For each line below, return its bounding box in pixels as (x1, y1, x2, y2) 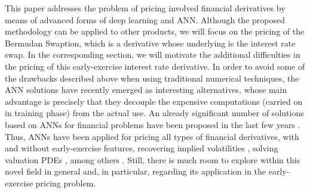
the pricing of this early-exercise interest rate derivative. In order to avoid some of (5, 60, 305, 72)
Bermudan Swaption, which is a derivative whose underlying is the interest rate (5, 36, 296, 49)
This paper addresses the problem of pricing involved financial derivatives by (5, 2, 286, 14)
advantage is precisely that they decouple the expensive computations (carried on (5, 95, 303, 107)
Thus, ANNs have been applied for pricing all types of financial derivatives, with (5, 130, 299, 142)
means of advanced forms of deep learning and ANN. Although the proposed (5, 13, 285, 26)
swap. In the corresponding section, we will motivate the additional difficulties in (5, 48, 300, 61)
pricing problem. (35, 176, 96, 189)
